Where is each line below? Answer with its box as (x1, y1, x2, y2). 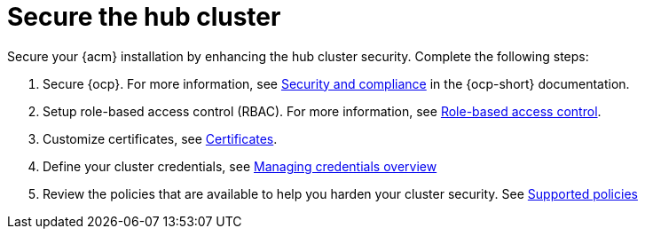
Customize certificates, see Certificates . (43, 130, 278, 146)
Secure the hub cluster (7, 2, 281, 32)
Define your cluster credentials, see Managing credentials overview (43, 158, 437, 174)
